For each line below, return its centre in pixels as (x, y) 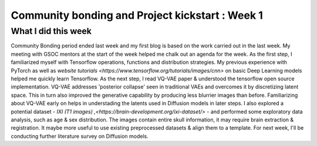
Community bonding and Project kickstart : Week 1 (137, 15)
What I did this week (51, 31)
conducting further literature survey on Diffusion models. (80, 136)
